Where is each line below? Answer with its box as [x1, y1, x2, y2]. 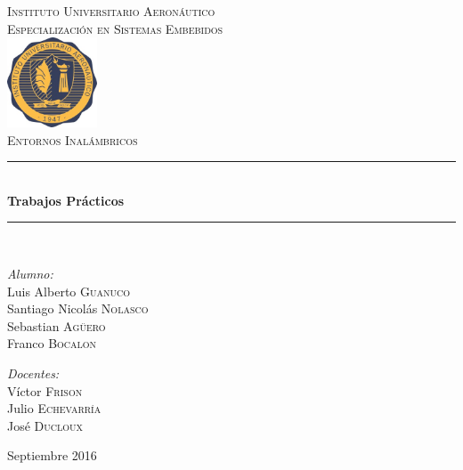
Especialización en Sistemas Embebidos [7, 19, 223, 37]
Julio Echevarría [7, 399, 102, 417]
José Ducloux [7, 416, 84, 434]
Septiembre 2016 [7, 446, 97, 465]
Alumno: [7, 263, 53, 282]
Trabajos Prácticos [7, 190, 125, 209]
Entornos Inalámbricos [7, 130, 138, 149]
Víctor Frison [7, 381, 83, 400]
